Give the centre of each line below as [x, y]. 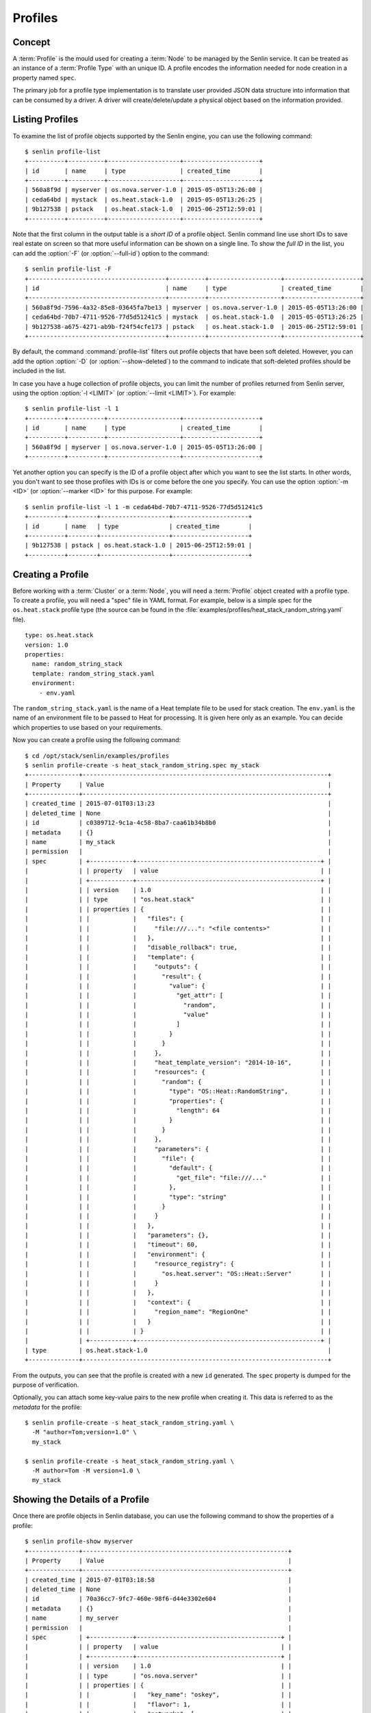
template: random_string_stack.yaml [93, 674]
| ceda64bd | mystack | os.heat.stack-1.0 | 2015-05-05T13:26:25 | [144, 199]
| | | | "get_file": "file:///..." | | [178, 1178]
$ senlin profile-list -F [68, 269]
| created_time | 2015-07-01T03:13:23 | [178, 804]
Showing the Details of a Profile [81, 1500]
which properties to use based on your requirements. [88, 727]
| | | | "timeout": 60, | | [178, 1245]
